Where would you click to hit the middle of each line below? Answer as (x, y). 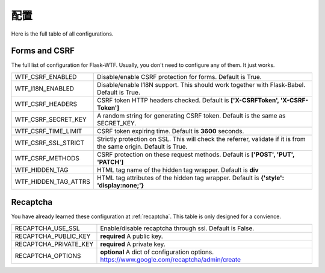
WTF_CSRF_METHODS (47, 158)
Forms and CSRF (43, 51)
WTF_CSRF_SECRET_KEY (51, 119)
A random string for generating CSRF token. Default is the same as (191, 116)
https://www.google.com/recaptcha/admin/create (170, 259)
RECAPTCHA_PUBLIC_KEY (53, 236)
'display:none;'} (120, 185)
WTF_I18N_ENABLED (45, 89)
